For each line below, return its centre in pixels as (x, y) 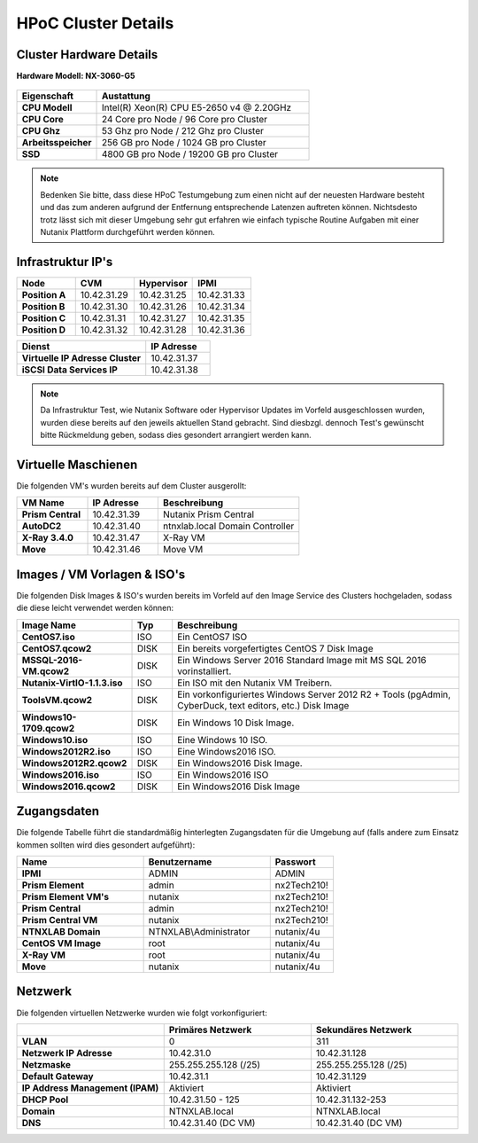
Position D (44, 330)
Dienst (36, 346)
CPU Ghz (41, 131)
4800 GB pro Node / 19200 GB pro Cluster (190, 154)
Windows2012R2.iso (66, 751)
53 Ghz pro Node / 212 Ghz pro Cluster (183, 131)
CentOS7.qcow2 (57, 648)
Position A (44, 294)
